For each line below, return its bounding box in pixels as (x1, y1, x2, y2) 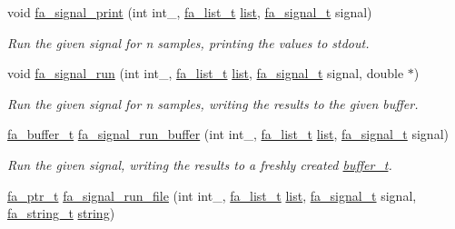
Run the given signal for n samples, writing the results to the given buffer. (7, 94, 419, 113)
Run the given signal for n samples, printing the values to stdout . (7, 33, 370, 52)
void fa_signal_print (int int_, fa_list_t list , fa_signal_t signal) (7, 3, 372, 21)
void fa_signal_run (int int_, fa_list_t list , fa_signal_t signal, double (7, 64, 404, 83)
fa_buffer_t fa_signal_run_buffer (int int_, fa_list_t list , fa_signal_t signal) (7, 124, 449, 144)
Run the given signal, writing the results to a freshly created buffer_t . (7, 154, 392, 174)
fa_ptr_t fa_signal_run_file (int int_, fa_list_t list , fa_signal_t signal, (7, 185, 417, 204)
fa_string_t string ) (7, 204, 115, 223)
